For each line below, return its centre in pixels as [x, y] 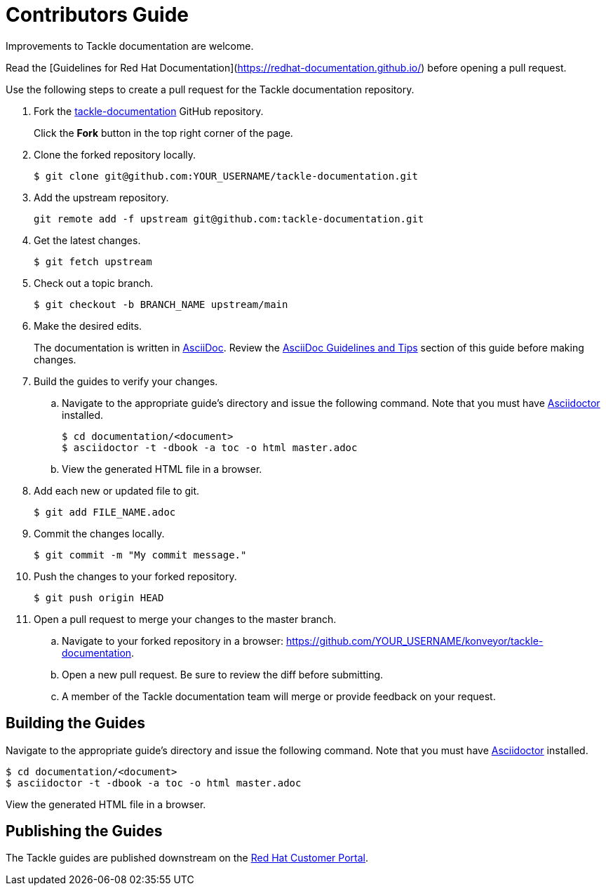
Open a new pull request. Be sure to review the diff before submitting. [223, 674]
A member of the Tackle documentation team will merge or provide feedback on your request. [279, 696]
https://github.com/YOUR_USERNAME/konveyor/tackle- [415, 641]
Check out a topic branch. [94, 283]
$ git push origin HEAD [99, 597]
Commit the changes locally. [99, 533]
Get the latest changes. [87, 240]
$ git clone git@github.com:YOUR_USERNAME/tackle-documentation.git [226, 176]
